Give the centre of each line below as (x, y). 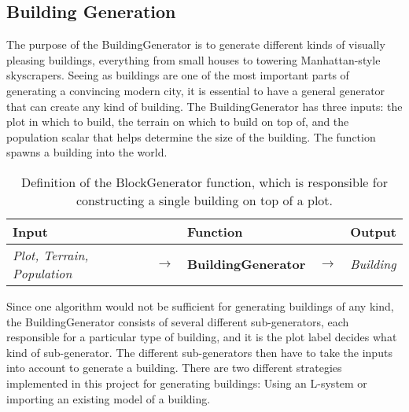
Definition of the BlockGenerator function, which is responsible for (204, 182)
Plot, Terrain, (51, 255)
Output (373, 231)
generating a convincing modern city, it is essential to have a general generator (196, 90)
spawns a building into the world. (87, 152)
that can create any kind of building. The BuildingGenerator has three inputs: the (204, 106)
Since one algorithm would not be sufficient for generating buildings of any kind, (200, 305)
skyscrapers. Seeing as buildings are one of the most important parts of (178, 75)
